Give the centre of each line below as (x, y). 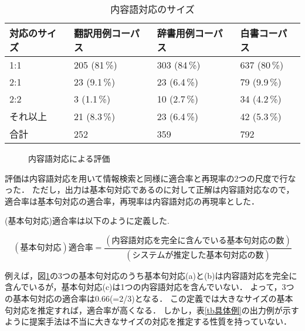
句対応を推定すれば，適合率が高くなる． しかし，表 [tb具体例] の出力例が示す (152, 310)
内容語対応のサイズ (152, 9)
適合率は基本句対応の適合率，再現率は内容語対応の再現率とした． (132, 201)
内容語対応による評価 (69, 158)
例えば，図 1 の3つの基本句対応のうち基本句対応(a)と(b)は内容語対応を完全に (151, 275)
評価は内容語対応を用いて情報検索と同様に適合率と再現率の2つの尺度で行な (150, 178)
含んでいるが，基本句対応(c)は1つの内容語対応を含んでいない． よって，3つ (150, 287)
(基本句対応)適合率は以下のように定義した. (87, 221)
